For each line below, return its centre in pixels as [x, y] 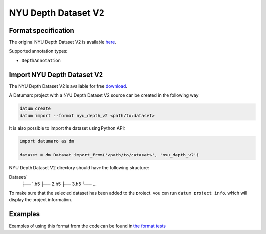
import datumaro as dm [47, 141]
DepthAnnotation [41, 60]
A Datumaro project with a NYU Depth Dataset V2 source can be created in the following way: [104, 95]
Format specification [42, 30]
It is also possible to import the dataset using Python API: [67, 128]
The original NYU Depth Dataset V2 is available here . [63, 42]
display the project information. [41, 199]
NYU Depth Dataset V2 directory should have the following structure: [79, 168]
